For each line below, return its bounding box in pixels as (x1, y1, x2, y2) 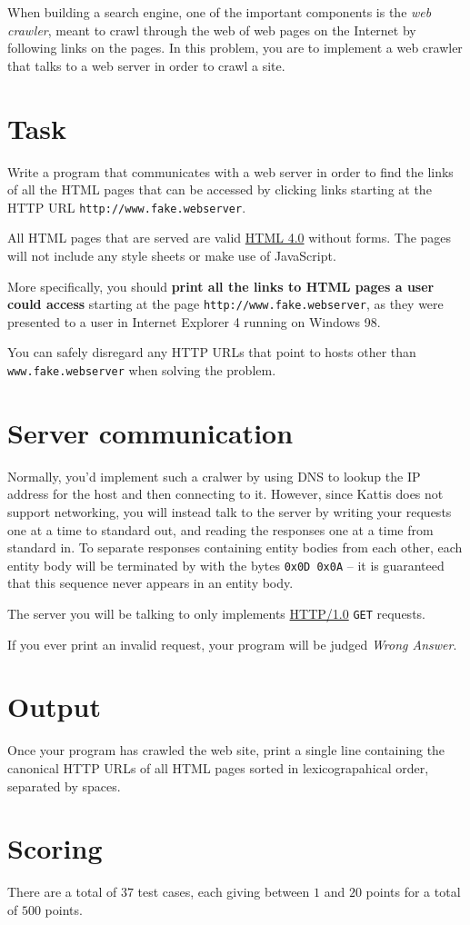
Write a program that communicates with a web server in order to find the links (7, 162, 454, 181)
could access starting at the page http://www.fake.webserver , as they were (7, 294, 444, 313)
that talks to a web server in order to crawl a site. (7, 55, 285, 75)
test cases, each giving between (137, 882, 310, 901)
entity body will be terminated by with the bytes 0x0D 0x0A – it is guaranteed (7, 555, 445, 574)
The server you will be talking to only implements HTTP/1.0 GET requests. (7, 603, 425, 622)
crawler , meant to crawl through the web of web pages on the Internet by (7, 20, 416, 39)
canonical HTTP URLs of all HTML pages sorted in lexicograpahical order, (7, 758, 429, 777)
